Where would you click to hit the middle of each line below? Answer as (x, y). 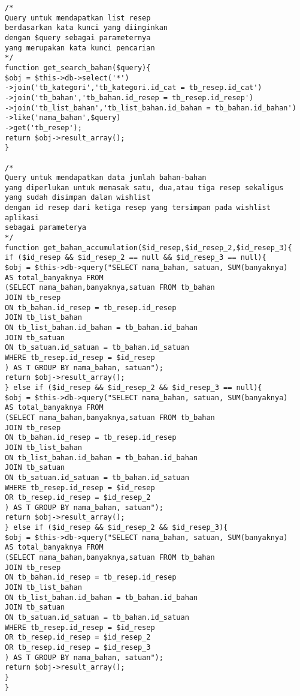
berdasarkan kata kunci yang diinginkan (87, 28)
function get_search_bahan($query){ (78, 67)
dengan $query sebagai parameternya (78, 37)
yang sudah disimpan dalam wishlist (78, 198)
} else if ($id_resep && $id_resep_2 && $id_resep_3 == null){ (134, 387)
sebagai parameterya (46, 228)
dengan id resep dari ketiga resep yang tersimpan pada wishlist (138, 208)
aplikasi (22, 217)
